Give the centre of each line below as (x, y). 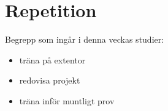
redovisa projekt (50, 80)
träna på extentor (52, 59)
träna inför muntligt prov (67, 100)
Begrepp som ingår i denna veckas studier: (85, 39)
